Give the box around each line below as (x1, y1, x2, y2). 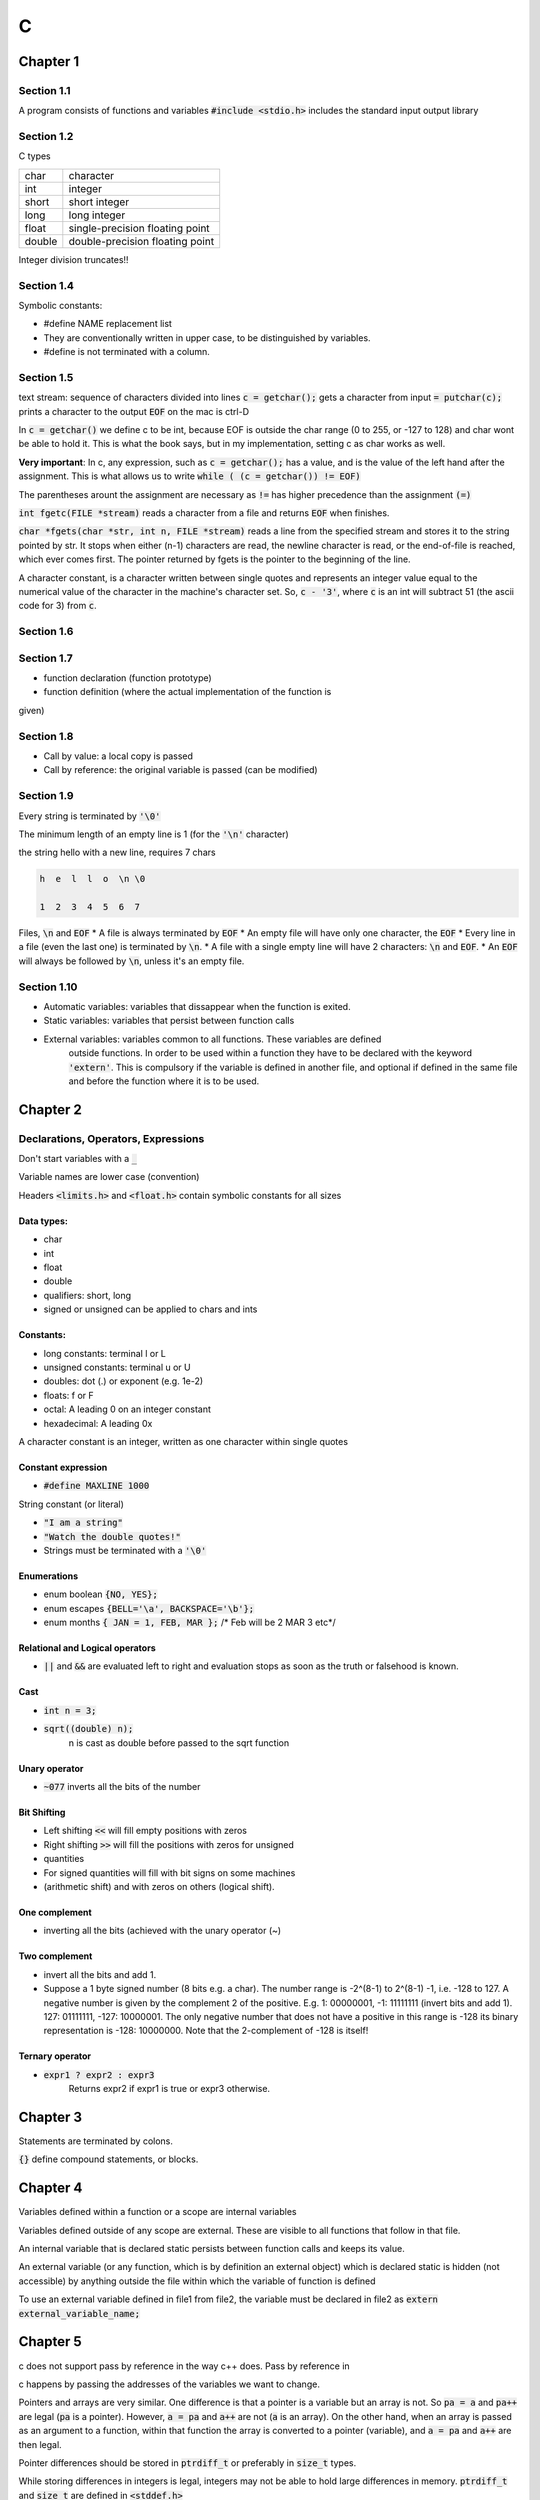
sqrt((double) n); (43, 1723, 134, 1735)
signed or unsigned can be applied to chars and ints (43, 1303, 258, 1315)
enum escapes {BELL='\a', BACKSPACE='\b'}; (43, 1602, 255, 1614)
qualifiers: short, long (43, 1289, 132, 1301)
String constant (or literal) (18, 1498, 125, 1510)
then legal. (18, 2438, 62, 2450)
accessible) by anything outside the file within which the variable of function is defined (18, 2275, 376, 2287)
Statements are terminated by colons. (18, 2135, 174, 2147)
